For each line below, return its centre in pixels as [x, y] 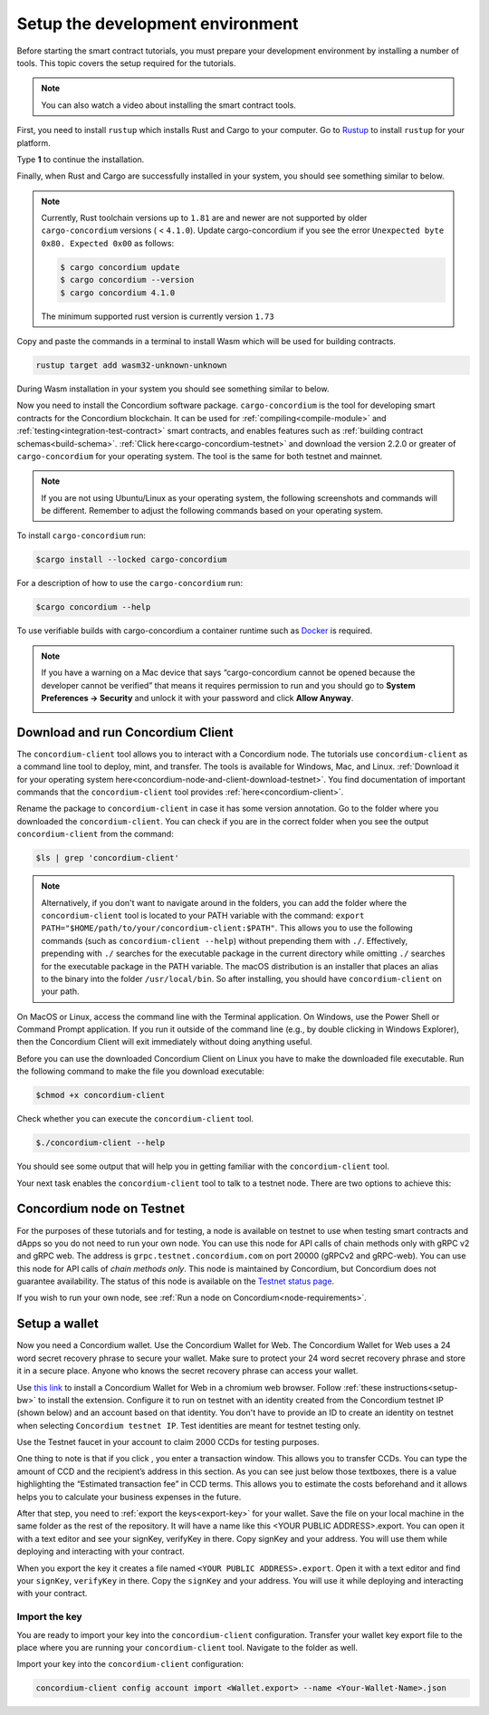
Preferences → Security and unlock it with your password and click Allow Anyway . [197, 698]
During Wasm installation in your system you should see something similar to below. [173, 389]
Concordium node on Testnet [101, 1209]
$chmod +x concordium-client [101, 1095]
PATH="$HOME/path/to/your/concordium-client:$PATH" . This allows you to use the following [227, 928]
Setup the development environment [158, 24]
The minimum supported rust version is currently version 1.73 [158, 316]
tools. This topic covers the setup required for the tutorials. [126, 63]
